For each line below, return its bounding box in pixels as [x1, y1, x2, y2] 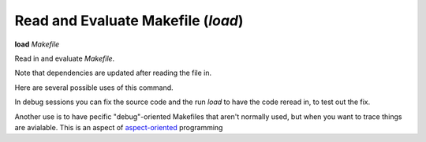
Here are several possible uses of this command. [14, 83, 174, 92]
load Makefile [14, 39, 60, 49]
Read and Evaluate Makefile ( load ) [14, 12, 244, 29]
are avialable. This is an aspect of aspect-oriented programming [14, 122, 223, 132]
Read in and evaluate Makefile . [14, 54, 115, 63]
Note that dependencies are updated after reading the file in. [14, 68, 212, 78]
